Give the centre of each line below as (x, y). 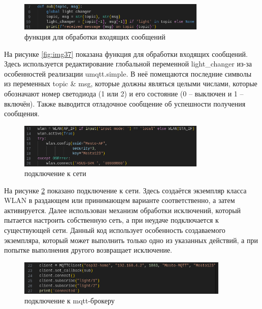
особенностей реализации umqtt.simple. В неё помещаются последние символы (128, 73)
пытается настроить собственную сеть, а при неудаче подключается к (111, 220)
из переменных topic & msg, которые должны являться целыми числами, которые (131, 83)
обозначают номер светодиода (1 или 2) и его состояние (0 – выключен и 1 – (124, 94)
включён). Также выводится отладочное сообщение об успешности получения (125, 103)
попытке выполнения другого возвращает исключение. (88, 250)
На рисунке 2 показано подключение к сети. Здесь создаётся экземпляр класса (125, 190)
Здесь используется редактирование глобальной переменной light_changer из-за (128, 64)
